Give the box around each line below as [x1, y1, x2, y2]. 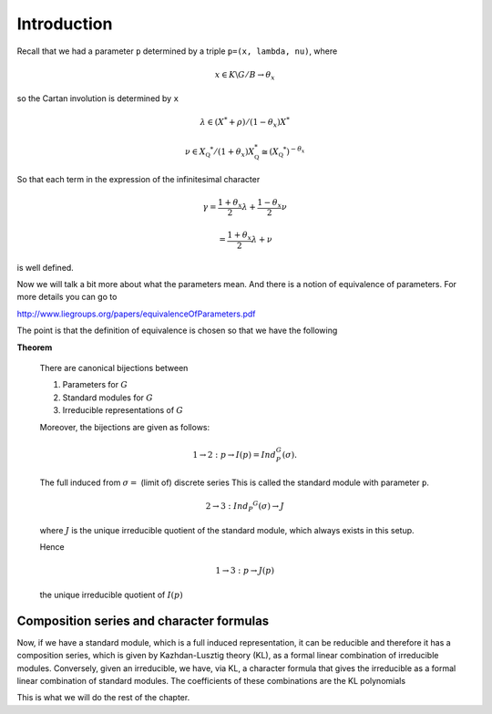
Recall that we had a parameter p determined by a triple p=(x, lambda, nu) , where [16, 46, 338, 57]
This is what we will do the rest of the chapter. [16, 692, 190, 703]
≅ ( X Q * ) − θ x [261, 145, 305, 159]
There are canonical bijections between [39, 363, 189, 374]
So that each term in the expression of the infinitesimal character [16, 174, 261, 185]
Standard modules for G [62, 392, 154, 403]
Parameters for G [62, 379, 128, 390]
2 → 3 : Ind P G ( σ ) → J [205, 500, 284, 514]
